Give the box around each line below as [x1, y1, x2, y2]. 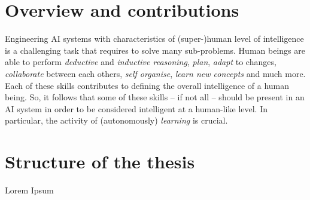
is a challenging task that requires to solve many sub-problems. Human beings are [5, 44, 305, 56]
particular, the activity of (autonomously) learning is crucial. [5, 114, 228, 127]
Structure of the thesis [5, 149, 195, 174]
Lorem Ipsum [5, 184, 54, 196]
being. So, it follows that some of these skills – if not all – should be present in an [5, 91, 305, 103]
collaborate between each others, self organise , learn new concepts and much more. [5, 67, 306, 79]
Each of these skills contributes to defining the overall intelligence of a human [5, 79, 290, 91]
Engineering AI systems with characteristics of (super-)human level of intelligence [5, 32, 304, 45]
